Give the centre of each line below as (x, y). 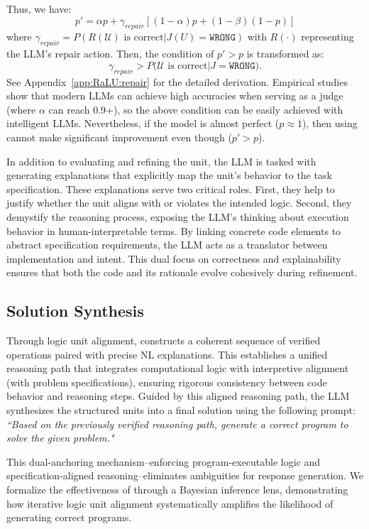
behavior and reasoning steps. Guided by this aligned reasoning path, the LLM (178, 396)
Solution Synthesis (75, 311)
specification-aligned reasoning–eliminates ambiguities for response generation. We (185, 475)
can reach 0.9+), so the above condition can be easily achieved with (196, 109)
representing (327, 37)
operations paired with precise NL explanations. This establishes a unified (167, 354)
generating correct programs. (69, 517)
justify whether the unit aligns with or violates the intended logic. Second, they (179, 203)
